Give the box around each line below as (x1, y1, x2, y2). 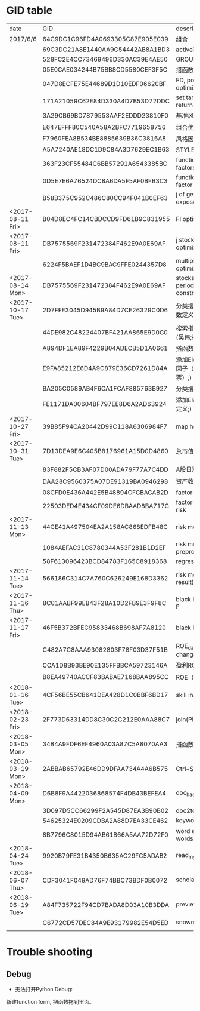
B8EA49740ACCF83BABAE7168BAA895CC (42, 672, 169, 681)
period (176, 281, 195, 290)
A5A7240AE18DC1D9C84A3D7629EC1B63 (42, 146, 170, 154)
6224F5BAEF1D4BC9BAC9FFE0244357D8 (42, 260, 167, 269)
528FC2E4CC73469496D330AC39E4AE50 (42, 55, 168, 63)
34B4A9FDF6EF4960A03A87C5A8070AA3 (42, 740, 168, 748)
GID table (6, 4, 53, 17)
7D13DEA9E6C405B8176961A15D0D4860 (42, 447, 168, 456)
